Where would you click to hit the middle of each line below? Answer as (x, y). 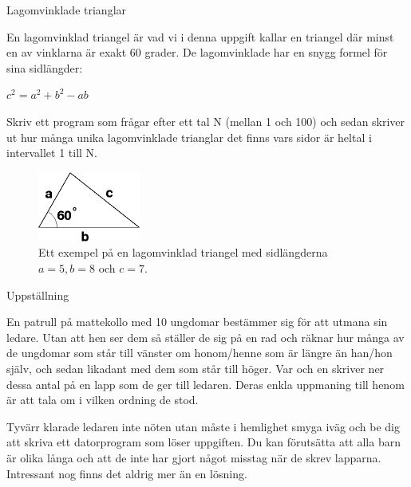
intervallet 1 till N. (52, 153)
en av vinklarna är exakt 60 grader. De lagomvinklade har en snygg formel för (197, 52)
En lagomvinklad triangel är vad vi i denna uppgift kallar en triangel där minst (200, 36)
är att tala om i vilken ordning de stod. (103, 400)
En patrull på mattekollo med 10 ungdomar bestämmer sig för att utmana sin (197, 322)
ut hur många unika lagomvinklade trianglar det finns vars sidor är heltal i (189, 137)
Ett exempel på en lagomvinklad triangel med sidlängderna (183, 252)
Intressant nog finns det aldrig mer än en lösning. (127, 473)
